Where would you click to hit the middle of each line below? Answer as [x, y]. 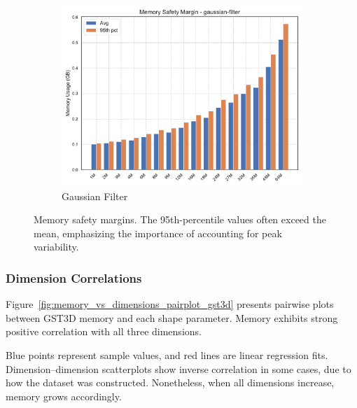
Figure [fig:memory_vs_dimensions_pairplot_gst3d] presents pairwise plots [170, 304]
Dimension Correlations [74, 277]
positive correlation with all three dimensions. [104, 331]
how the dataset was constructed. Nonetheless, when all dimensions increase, [170, 382]
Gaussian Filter [95, 196]
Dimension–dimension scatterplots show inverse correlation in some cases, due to [178, 368]
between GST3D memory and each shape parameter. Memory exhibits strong [172, 317]
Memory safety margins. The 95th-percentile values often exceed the [180, 219]
